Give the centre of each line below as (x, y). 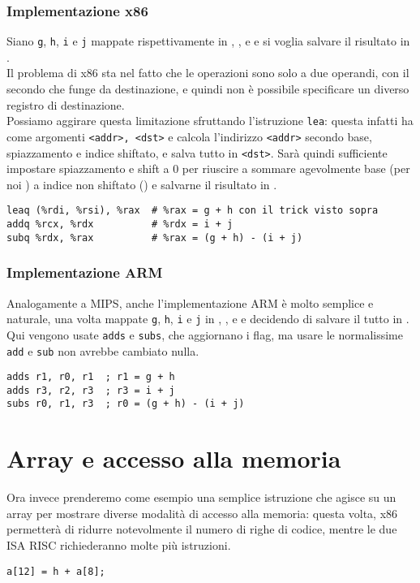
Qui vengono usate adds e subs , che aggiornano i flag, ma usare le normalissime (205, 334)
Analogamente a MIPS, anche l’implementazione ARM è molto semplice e (190, 302)
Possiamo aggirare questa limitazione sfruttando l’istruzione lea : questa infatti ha (210, 121)
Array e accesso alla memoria (174, 458)
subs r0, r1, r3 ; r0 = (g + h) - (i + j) (126, 404)
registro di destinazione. (66, 104)
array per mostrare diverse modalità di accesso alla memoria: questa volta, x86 (202, 513)
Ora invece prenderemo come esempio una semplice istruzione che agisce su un (201, 497)
